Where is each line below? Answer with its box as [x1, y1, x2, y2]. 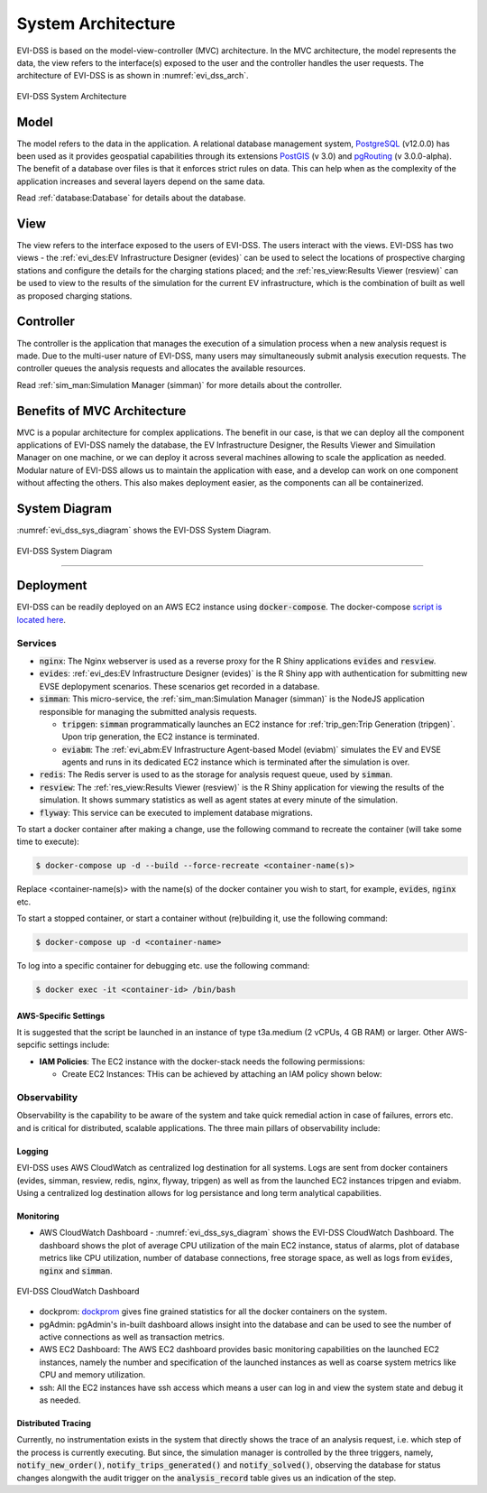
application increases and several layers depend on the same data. [16, 176, 266, 187]
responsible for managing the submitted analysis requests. [39, 706, 257, 717]
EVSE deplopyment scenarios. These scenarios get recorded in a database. [39, 681, 320, 691]
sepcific [16, 1039, 47, 1051]
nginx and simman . [39, 1265, 113, 1276]
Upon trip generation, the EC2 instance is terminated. [61, 731, 261, 742]
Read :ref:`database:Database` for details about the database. [16, 192, 246, 203]
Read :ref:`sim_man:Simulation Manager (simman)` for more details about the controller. [16, 379, 343, 390]
